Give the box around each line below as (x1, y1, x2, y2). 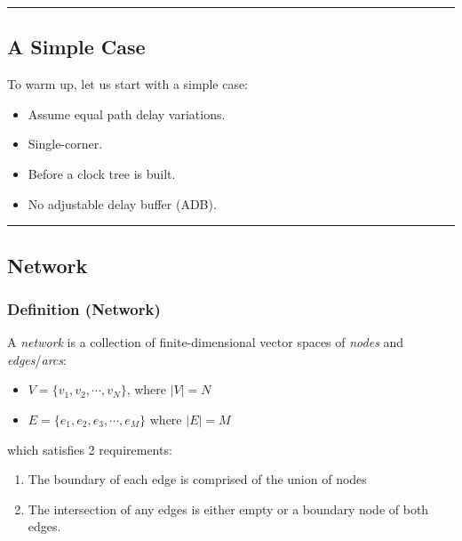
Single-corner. (28, 134, 103, 153)
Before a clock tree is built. (28, 164, 176, 182)
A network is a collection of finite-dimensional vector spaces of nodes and (7, 333, 404, 351)
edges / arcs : (7, 350, 67, 368)
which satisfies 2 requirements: (7, 440, 172, 458)
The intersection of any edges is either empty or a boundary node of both (28, 499, 429, 518)
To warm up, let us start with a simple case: (7, 75, 249, 93)
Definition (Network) (7, 297, 161, 319)
